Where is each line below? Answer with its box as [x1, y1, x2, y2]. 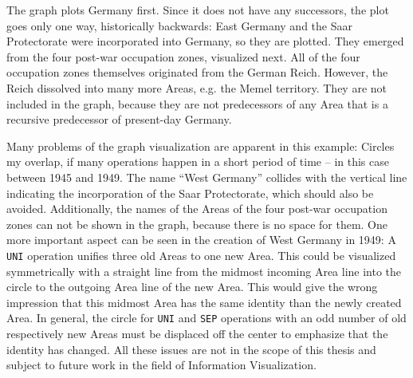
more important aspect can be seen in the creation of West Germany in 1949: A [6, 231, 396, 248]
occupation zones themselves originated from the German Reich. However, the [6, 64, 388, 81]
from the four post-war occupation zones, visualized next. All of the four [6, 48, 360, 65]
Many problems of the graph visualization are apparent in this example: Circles [6, 137, 395, 154]
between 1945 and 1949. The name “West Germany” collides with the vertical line [6, 168, 407, 185]
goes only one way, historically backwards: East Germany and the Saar [6, 17, 352, 33]
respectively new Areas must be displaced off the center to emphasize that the [6, 325, 388, 341]
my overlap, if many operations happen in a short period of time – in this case [6, 153, 389, 170]
